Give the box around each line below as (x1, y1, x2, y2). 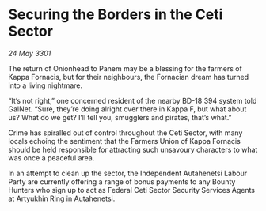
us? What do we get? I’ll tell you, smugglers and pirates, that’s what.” (8, 112, 232, 122)
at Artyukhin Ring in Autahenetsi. (8, 194, 116, 203)
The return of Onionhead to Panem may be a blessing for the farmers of (8, 63, 243, 73)
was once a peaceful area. (8, 153, 95, 163)
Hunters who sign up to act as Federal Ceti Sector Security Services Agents (8, 185, 256, 194)
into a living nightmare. (8, 81, 83, 90)
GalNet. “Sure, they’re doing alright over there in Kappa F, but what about (8, 104, 247, 114)
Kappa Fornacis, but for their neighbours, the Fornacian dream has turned (8, 72, 249, 81)
